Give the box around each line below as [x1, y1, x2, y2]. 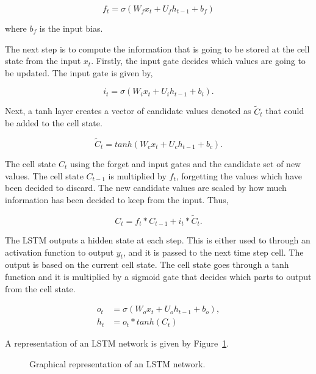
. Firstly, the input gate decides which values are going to [91, 54, 306, 67]
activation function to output [5, 245, 114, 258]
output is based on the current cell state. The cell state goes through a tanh [5, 258, 289, 271]
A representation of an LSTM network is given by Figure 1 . [5, 337, 229, 350]
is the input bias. [39, 22, 103, 34]
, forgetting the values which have [176, 169, 302, 182]
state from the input [5, 54, 81, 67]
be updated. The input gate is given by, [5, 66, 153, 79]
